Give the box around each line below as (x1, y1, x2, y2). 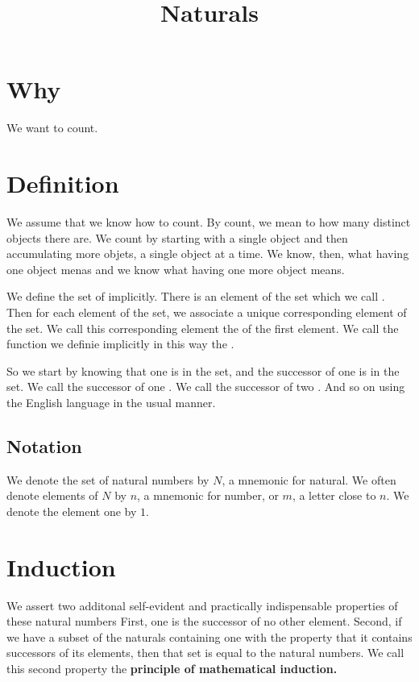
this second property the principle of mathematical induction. (6, 660, 338, 677)
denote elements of (6, 487, 98, 504)
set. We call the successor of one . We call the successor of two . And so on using (6, 378, 405, 395)
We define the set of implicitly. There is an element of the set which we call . (6, 288, 385, 305)
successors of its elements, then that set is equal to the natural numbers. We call (6, 644, 404, 661)
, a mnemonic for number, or (137, 487, 279, 504)
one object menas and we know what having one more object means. (6, 260, 345, 277)
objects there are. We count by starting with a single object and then (6, 229, 348, 246)
